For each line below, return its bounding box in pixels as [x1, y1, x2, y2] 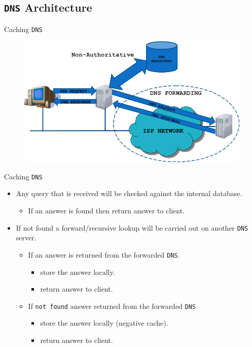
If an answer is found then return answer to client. [28, 205, 185, 216]
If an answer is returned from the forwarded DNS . [28, 249, 180, 260]
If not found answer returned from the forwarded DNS [28, 300, 196, 311]
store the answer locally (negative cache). [40, 318, 168, 328]
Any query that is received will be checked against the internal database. [16, 188, 242, 199]
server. [16, 232, 37, 243]
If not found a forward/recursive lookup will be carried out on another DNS [16, 222, 248, 233]
